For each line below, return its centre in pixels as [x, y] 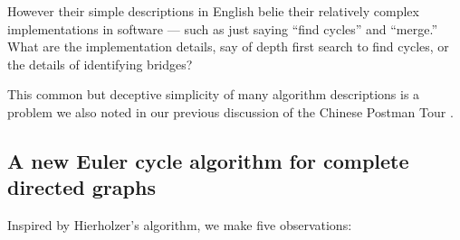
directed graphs [81, 187]
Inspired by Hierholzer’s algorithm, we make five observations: [180, 225]
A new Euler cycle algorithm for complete [208, 160]
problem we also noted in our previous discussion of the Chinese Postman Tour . [230, 111]
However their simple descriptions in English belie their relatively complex [213, 11]
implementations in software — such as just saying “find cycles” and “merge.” [223, 28]
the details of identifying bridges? [100, 64]
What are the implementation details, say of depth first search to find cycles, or [228, 46]
